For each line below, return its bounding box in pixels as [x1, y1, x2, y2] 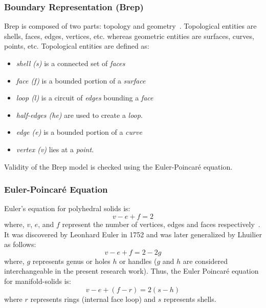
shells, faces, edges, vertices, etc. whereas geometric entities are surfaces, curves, [4, 30, 254, 41]
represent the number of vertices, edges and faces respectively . [62, 218, 260, 229]
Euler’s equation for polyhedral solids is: [4, 203, 130, 214]
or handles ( [119, 255, 157, 266]
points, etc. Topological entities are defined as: [4, 40, 149, 51]
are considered [183, 255, 228, 266]
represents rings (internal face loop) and [30, 293, 156, 304]
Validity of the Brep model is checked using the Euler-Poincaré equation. [4, 161, 233, 172]
